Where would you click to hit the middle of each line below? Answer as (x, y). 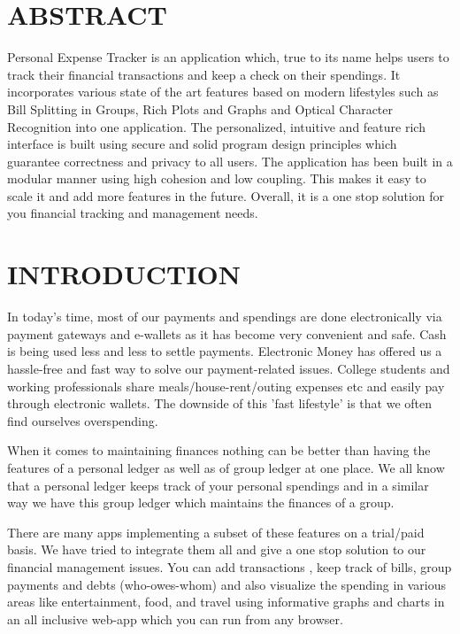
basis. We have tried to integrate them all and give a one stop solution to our (217, 549)
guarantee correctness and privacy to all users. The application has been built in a (230, 161)
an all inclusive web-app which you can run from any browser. (175, 619)
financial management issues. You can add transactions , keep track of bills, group (230, 566)
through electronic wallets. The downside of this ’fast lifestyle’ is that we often (220, 403)
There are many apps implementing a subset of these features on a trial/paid (216, 532)
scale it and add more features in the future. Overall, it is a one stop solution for (226, 195)
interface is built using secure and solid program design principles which (202, 144)
